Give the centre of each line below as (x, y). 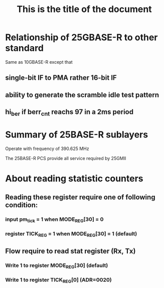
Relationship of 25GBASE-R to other (81, 37)
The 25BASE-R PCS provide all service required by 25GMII (66, 159)
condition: (22, 205)
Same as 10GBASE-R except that (39, 62)
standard (25, 48)
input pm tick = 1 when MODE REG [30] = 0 (54, 220)
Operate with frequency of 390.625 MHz (47, 149)
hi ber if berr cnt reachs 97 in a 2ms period (69, 113)
